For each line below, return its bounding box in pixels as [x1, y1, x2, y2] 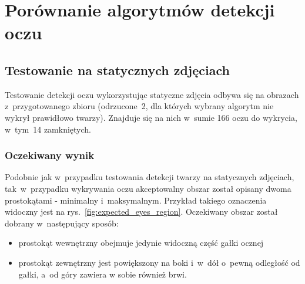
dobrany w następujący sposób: [5, 217, 119, 229]
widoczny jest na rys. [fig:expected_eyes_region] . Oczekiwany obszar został [5, 205, 278, 218]
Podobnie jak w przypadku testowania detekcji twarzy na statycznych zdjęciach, [5, 171, 294, 183]
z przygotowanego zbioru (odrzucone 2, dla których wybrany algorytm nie [5, 100, 274, 112]
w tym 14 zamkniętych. [5, 123, 91, 135]
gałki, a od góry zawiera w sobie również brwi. [18, 268, 187, 280]
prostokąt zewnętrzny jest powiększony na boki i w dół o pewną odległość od [18, 256, 300, 268]
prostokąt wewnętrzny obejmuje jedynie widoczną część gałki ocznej [18, 236, 264, 249]
